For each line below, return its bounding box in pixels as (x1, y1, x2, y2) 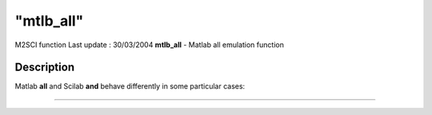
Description (14, 61, 75, 74)
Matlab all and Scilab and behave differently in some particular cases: (14, 81, 246, 91)
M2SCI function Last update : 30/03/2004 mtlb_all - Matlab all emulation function (14, 40, 284, 50)
